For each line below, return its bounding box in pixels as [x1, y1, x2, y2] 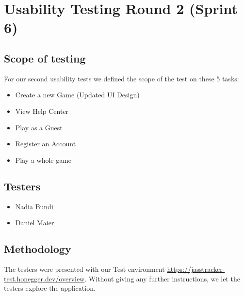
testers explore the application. [4, 283, 96, 293]
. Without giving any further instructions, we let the [84, 273, 240, 283]
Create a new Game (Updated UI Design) [15, 90, 140, 100]
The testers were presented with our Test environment [4, 264, 165, 274]
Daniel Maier [15, 218, 54, 228]
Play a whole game [15, 155, 72, 165]
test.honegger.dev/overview [4, 273, 85, 283]
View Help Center [15, 106, 69, 116]
